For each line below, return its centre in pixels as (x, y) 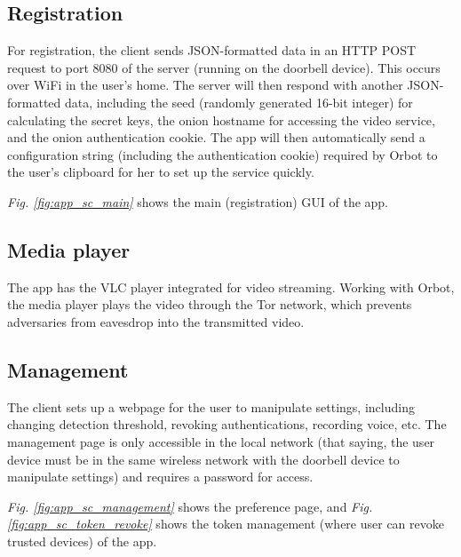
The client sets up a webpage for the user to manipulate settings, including (211, 406)
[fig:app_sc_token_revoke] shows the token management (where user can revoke (226, 524)
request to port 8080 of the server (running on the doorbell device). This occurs (224, 67)
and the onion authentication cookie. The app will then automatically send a (216, 137)
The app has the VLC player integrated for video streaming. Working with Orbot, (231, 286)
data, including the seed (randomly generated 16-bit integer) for (238, 102)
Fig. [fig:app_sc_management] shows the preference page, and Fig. (190, 506)
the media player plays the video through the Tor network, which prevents (210, 304)
